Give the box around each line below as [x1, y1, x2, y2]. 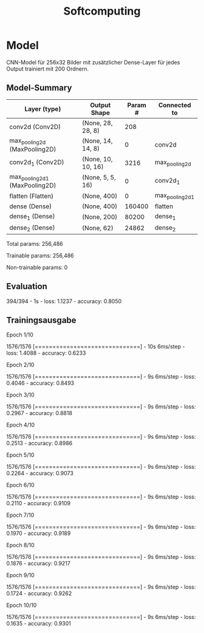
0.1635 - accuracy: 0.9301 [6, 620, 72, 628]
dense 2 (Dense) [9, 223, 55, 233]
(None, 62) [81, 224, 114, 233]
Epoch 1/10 [6, 331, 33, 338]
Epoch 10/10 [6, 601, 37, 609]
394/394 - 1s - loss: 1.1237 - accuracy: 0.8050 [6, 297, 122, 305]
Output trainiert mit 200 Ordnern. [6, 65, 89, 72]
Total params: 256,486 [6, 240, 63, 247]
